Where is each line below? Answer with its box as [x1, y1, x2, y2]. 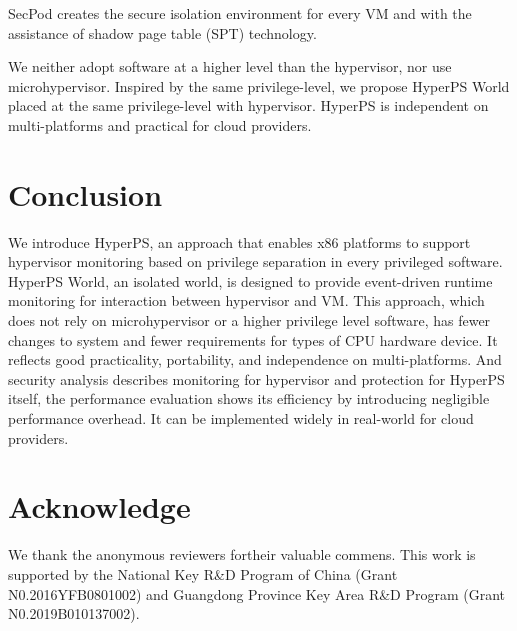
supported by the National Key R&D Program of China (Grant [8, 563, 398, 584]
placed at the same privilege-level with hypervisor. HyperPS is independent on [8, 95, 489, 116]
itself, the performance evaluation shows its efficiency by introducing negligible [8, 388, 490, 409]
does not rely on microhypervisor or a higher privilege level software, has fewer [8, 310, 491, 331]
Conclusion [8, 173, 163, 214]
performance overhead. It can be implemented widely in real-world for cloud [8, 408, 474, 429]
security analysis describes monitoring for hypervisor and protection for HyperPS [8, 368, 505, 389]
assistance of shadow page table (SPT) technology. [8, 22, 317, 43]
